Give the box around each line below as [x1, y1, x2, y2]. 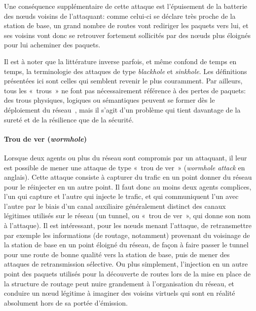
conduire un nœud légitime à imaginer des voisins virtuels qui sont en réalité [4, 288, 235, 298]
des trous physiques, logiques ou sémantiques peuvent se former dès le [4, 95, 215, 105]
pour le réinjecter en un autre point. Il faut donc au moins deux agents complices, [4, 181, 252, 192]
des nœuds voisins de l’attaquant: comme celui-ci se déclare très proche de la [4, 10, 236, 21]
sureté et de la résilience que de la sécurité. [4, 114, 134, 124]
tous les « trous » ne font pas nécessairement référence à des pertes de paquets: [4, 85, 246, 95]
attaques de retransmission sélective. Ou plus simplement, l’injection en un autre [4, 259, 248, 269]
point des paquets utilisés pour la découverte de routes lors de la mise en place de [4, 269, 251, 279]
